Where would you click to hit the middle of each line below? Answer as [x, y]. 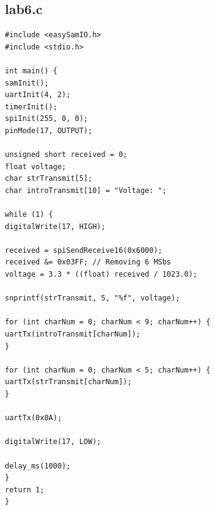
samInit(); [27, 83]
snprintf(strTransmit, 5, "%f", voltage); [93, 298]
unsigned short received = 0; [66, 155]
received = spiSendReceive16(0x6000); [84, 250]
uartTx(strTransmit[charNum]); [68, 382]
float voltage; [36, 166]
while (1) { [29, 215]
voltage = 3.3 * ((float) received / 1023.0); [101, 275]
